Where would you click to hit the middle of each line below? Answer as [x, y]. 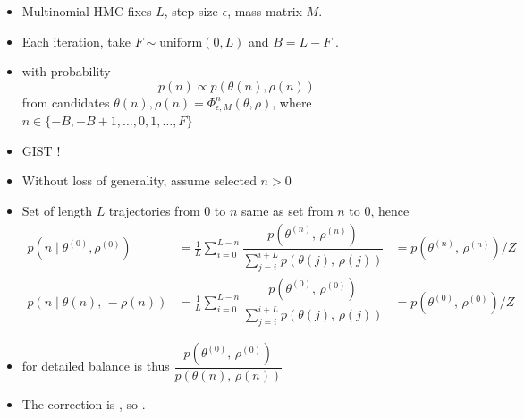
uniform [181, 43]
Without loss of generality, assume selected [139, 180]
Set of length [57, 211]
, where [292, 102]
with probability [66, 71]
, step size [191, 11]
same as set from [287, 211]
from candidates [66, 102]
